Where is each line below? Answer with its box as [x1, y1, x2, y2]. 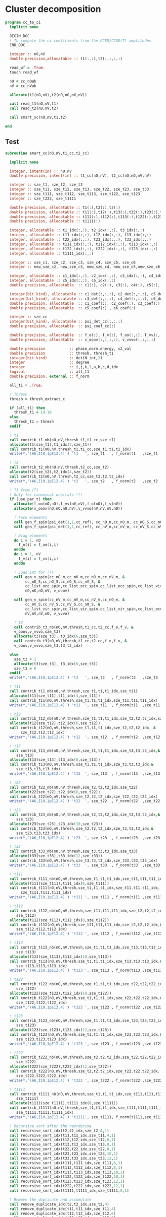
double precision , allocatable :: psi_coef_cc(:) [9, 324, 116, 329]
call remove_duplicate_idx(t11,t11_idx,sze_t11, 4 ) [9, 1206, 116, 1212]
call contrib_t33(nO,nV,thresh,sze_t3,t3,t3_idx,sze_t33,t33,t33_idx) [9, 858, 158, 863]
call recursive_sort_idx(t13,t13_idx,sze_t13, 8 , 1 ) [9, 1142, 116, 1147]
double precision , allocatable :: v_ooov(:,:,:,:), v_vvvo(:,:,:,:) [9, 337, 156, 342]
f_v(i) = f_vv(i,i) [18, 556, 58, 561]
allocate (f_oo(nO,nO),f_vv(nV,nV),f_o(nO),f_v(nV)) [14, 501, 123, 507]
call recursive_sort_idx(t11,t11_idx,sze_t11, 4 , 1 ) [9, 1133, 116, 1138]
